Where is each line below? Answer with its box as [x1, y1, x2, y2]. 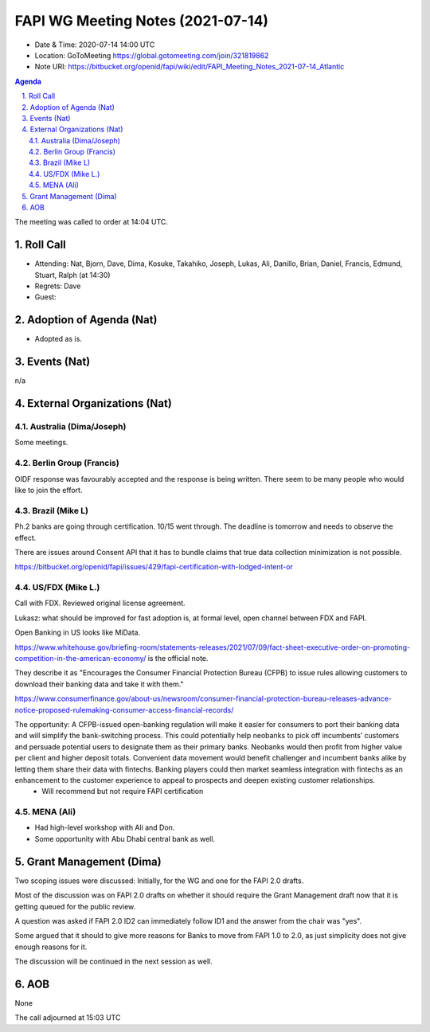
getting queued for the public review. [14, 901, 136, 911]
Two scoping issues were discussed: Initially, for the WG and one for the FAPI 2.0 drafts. [14, 876, 304, 885]
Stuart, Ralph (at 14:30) [34, 270, 111, 279]
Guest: [34, 292, 57, 302]
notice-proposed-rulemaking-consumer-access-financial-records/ [14, 705, 234, 714]
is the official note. [147, 654, 209, 663]
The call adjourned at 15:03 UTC [14, 1013, 121, 1022]
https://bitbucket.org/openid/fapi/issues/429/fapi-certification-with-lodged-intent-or [14, 562, 294, 572]
